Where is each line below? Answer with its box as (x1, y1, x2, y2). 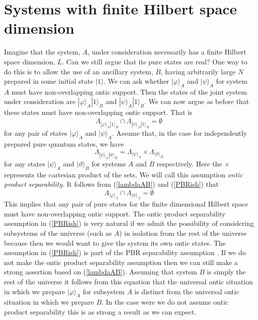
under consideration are (4, 96, 76, 107)
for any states (4, 158, 46, 168)
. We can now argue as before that (144, 96, 249, 107)
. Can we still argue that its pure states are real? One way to (62, 56, 248, 66)
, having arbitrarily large (160, 66, 236, 76)
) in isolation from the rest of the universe (119, 228, 247, 238)
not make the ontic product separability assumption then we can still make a (4, 257, 238, 267)
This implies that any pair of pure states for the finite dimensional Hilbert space (4, 199, 249, 209)
